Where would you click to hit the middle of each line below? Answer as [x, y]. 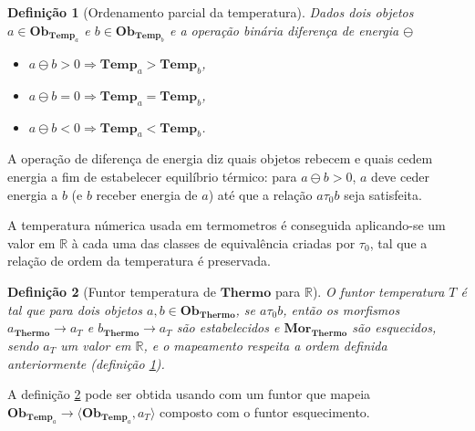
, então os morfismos [341, 309]
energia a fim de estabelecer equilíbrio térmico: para [152, 176]
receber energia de [147, 194]
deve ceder [400, 176]
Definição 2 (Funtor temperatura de [112, 291]
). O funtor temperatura [378, 291]
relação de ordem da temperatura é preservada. [139, 261]
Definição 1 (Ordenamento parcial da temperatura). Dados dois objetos [211, 12]
